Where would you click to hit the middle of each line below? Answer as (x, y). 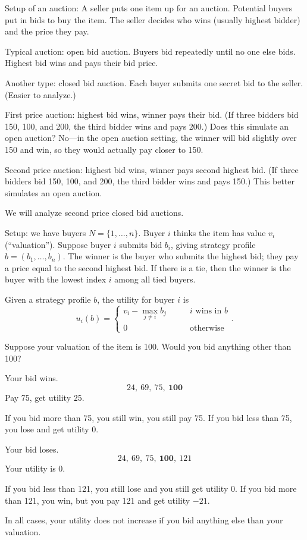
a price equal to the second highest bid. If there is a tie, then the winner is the (148, 267)
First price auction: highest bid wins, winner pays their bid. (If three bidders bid (152, 114)
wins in (209, 311)
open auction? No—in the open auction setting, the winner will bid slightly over (151, 138)
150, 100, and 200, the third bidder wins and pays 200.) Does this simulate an (147, 126)
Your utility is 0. (35, 468)
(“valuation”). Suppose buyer (58, 244)
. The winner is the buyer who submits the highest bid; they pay (181, 256)
